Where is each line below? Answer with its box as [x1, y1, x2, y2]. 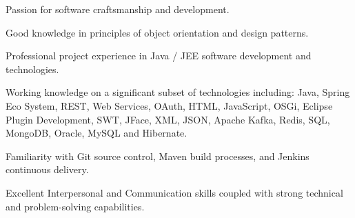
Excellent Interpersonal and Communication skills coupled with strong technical [6, 185, 343, 199]
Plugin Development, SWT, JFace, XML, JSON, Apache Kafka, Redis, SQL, [6, 112, 330, 126]
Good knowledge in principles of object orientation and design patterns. [6, 25, 309, 39]
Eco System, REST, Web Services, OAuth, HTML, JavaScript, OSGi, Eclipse [6, 98, 333, 112]
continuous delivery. [6, 162, 89, 177]
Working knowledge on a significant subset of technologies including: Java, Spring [6, 85, 350, 99]
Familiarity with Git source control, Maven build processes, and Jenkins [6, 148, 310, 163]
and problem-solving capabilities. [6, 199, 145, 213]
